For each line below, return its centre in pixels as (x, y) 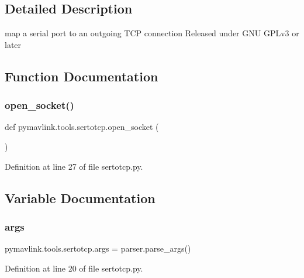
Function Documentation (82, 76)
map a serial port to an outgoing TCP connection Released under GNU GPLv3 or (152, 33)
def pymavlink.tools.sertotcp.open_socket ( (82, 127)
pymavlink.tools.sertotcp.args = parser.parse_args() (98, 248)
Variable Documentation (80, 198)
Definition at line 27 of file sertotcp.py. (74, 166)
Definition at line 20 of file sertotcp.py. (74, 268)
